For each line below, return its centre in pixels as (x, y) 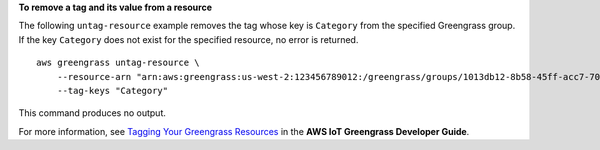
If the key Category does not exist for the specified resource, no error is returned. (188, 39)
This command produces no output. (92, 113)
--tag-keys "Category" (112, 90)
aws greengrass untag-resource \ (118, 63)
